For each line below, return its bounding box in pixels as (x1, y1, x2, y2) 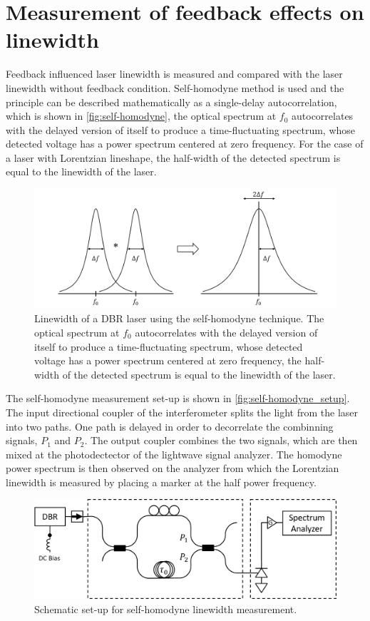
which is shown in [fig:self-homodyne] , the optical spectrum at (6, 108, 277, 123)
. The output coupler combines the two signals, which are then (84, 433, 358, 448)
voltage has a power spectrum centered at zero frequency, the (34, 353, 302, 368)
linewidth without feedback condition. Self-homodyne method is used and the (6, 80, 344, 95)
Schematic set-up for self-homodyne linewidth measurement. (34, 601, 297, 616)
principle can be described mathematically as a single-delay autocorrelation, (6, 94, 337, 109)
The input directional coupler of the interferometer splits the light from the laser (6, 404, 359, 419)
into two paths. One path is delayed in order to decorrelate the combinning (6, 419, 334, 433)
